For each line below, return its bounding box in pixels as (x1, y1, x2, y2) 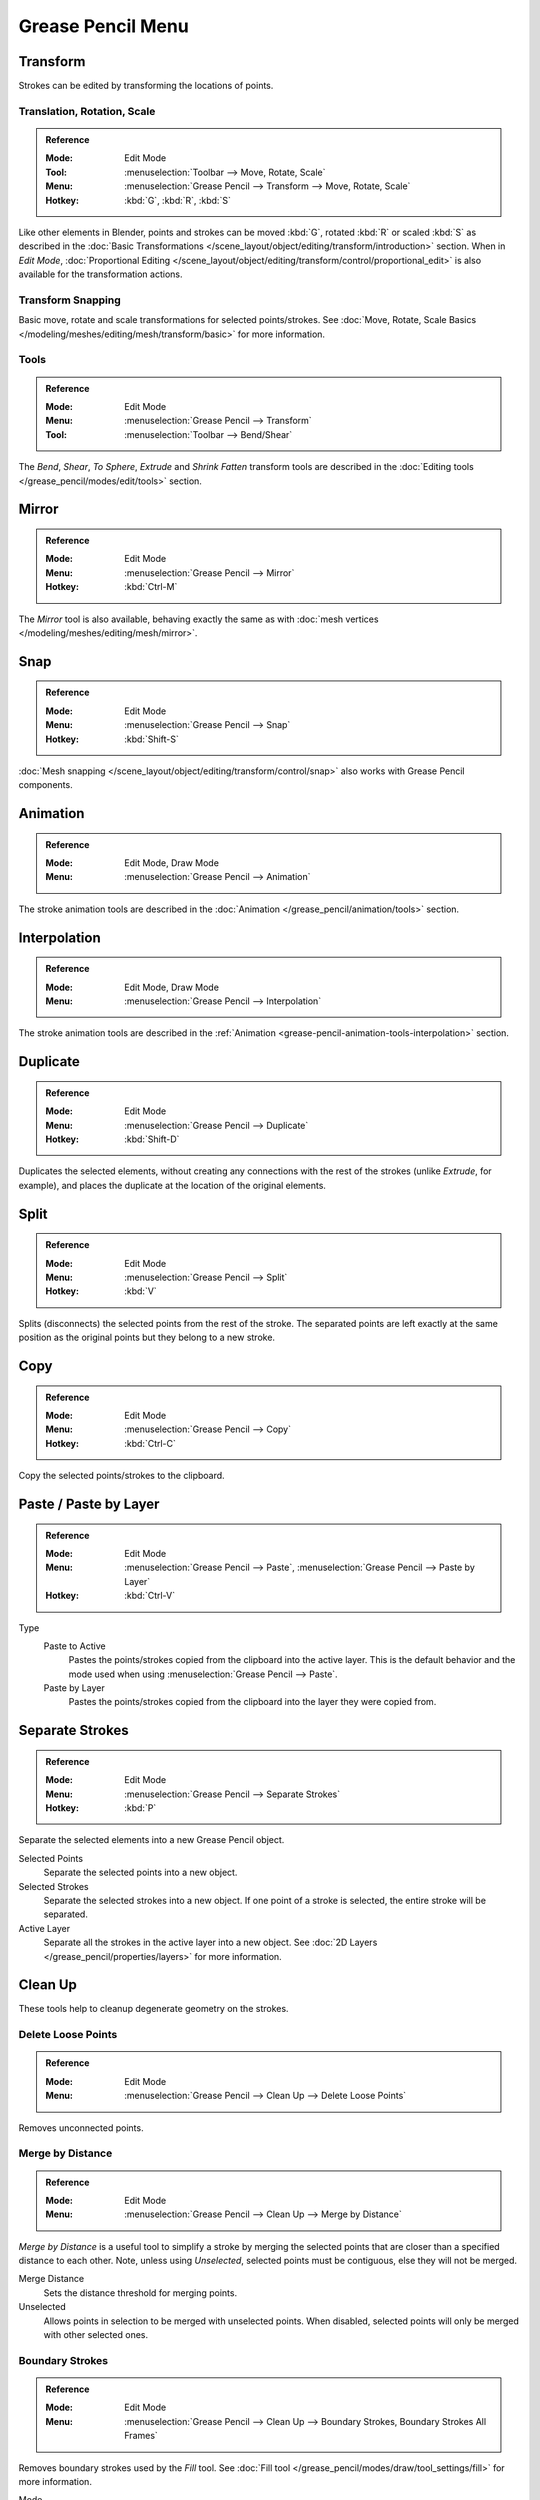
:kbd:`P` (124, 1802, 157, 1814)
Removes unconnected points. (18, 2121, 144, 2134)
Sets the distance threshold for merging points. (43, 2286, 238, 2299)
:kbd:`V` (124, 1285, 157, 1297)
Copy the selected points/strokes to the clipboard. (18, 1470, 225, 1482)
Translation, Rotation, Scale (18, 104, 156, 118)
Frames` (124, 2430, 159, 2442)
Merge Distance (18, 2273, 85, 2285)
